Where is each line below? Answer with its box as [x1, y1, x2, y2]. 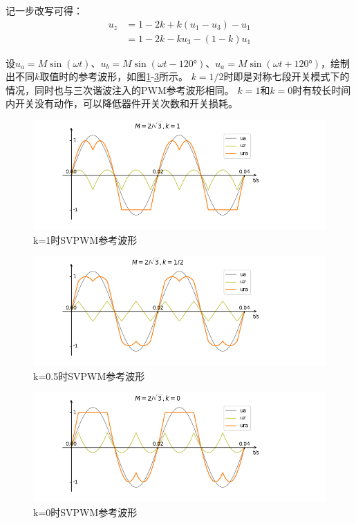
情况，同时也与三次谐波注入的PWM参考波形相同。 [6, 82, 234, 97]
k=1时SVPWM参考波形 [33, 232, 138, 247]
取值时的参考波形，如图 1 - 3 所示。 [39, 69, 188, 84]
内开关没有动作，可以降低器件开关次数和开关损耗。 [6, 96, 238, 111]
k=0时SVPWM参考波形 [33, 505, 138, 519]
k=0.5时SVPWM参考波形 [33, 368, 145, 383]
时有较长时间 [292, 82, 351, 97]
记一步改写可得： [6, 3, 83, 17]
